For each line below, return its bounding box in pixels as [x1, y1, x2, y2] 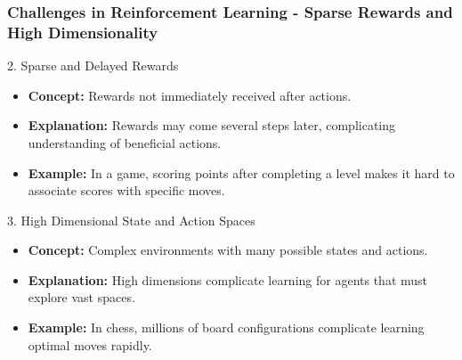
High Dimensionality [7, 20, 158, 43]
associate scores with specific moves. [28, 181, 225, 200]
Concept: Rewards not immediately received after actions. [28, 86, 352, 104]
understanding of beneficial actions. [28, 133, 222, 151]
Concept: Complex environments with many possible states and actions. [28, 241, 428, 259]
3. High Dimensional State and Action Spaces [7, 210, 255, 229]
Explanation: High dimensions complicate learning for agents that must [28, 270, 428, 289]
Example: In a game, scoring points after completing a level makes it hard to [28, 163, 455, 182]
